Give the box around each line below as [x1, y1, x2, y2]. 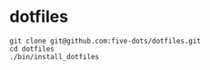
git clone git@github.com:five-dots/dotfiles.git [9, 36, 202, 45]
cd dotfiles [9, 44, 55, 54]
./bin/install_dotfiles [9, 52, 100, 61]
